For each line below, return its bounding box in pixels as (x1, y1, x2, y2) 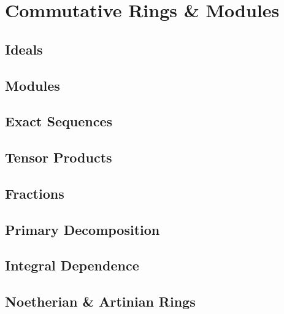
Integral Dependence (5, 256, 139, 275)
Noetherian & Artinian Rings (5, 292, 196, 311)
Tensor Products (5, 148, 112, 167)
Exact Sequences (5, 112, 112, 131)
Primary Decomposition (5, 220, 160, 239)
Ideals (5, 39, 43, 58)
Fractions (5, 183, 64, 202)
